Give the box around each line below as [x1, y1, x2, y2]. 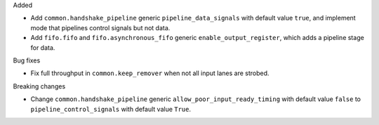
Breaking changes [13, 81, 66, 91]
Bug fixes [13, 56, 41, 65]
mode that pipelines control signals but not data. [30, 23, 171, 32]
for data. [30, 43, 55, 52]
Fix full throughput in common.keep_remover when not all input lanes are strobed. [30, 69, 270, 77]
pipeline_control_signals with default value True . [30, 105, 192, 113]
